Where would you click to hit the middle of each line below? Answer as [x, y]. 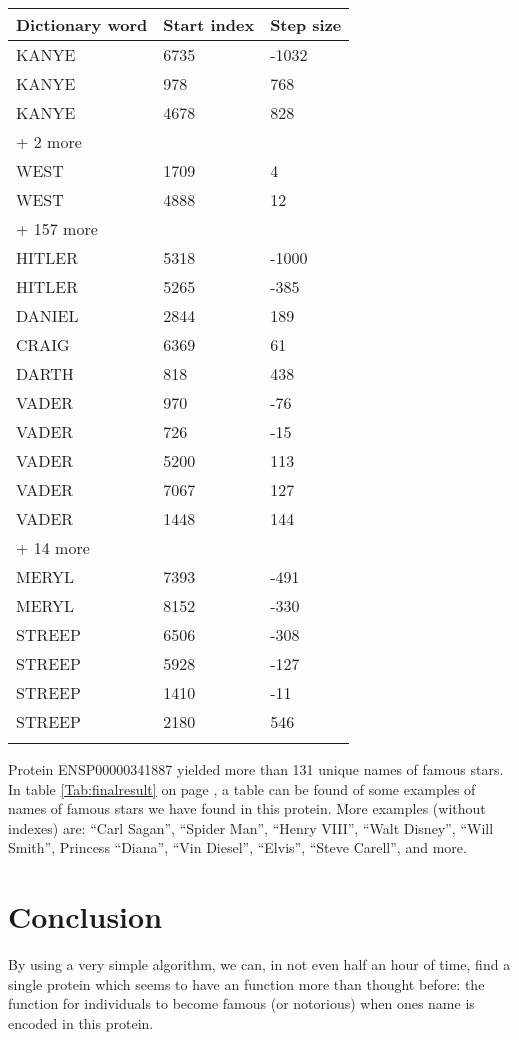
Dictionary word [82, 24]
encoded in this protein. [81, 1022]
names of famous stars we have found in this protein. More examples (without [247, 808]
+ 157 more [57, 228]
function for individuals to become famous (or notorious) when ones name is [241, 1003]
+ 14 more [53, 547]
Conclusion [85, 916]
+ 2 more [49, 141]
